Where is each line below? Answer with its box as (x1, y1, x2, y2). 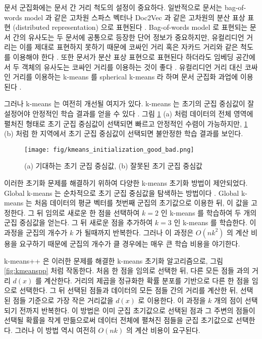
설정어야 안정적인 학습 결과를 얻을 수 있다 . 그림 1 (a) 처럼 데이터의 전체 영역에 (4, 108, 253, 118)
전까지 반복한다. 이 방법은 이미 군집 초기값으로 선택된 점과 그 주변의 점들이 (19, 305, 255, 315)
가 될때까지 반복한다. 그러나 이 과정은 (75, 227, 194, 237)
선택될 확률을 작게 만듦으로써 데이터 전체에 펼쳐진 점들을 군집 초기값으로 (4, 315, 234, 325)
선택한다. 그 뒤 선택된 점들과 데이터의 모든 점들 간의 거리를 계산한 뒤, (19, 285, 238, 295)
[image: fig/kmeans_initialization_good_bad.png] (24, 146, 194, 153)
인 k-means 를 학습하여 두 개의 (161, 207, 257, 218)
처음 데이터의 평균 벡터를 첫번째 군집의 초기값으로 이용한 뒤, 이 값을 (34, 197, 249, 208)
